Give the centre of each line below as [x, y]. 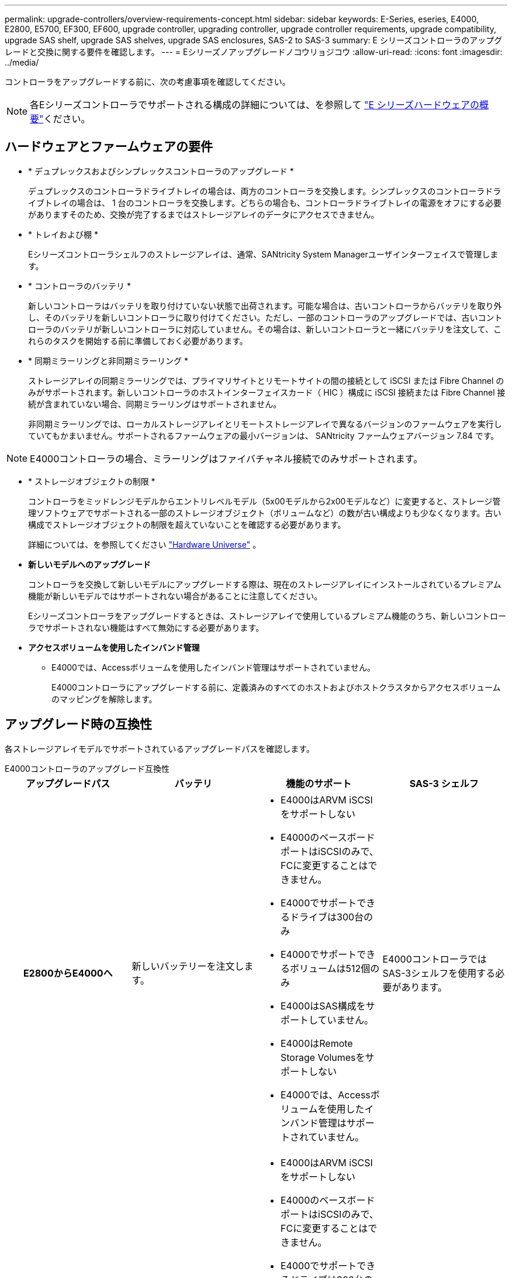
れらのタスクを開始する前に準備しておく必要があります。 [138, 341]
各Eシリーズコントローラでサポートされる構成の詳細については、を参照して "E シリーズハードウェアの [255, 105]
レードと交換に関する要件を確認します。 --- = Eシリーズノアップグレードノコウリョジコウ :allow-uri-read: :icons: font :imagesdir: [254, 52]
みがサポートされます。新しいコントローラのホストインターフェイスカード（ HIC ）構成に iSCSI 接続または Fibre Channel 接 [267, 392]
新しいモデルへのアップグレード [89, 564]
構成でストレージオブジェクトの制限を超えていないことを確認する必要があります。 [187, 524]
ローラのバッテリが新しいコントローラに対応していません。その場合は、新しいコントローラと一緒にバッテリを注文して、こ [265, 329]
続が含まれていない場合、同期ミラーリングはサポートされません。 [155, 404]
